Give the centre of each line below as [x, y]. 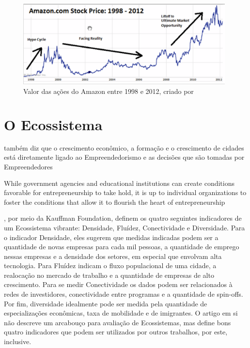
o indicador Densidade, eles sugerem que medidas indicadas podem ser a [111, 237]
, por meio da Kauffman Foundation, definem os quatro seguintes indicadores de [123, 218]
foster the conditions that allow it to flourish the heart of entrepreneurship [115, 202]
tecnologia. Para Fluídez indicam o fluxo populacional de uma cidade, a [110, 265]
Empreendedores [28, 166]
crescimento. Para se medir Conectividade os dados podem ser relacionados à [118, 284]
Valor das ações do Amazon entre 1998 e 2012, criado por [109, 91]
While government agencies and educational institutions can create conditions [119, 183]
